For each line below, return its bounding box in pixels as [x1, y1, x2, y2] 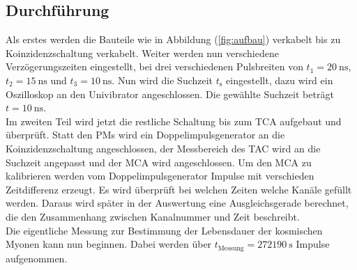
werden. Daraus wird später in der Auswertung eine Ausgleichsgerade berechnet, [6, 196, 349, 210]
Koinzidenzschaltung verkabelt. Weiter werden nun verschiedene [6, 45, 279, 60]
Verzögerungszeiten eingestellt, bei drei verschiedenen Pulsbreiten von [6, 59, 303, 74]
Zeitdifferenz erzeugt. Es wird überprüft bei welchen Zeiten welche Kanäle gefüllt [6, 182, 352, 196]
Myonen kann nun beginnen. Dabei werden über [6, 237, 212, 251]
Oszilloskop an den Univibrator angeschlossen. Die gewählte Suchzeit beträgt [6, 86, 334, 101]
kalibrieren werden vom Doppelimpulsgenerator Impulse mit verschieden [6, 168, 314, 183]
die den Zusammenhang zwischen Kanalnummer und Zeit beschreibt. [6, 209, 300, 223]
